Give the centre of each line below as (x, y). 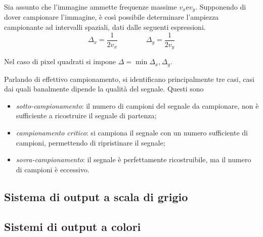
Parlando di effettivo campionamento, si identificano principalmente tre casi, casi (129, 79)
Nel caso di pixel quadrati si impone (60, 61)
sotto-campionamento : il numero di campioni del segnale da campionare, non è (137, 105)
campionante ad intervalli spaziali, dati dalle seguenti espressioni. (105, 27)
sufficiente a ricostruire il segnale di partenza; (86, 115)
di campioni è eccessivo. (53, 169)
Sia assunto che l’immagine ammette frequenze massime (91, 7)
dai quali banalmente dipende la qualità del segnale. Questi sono (104, 89)
